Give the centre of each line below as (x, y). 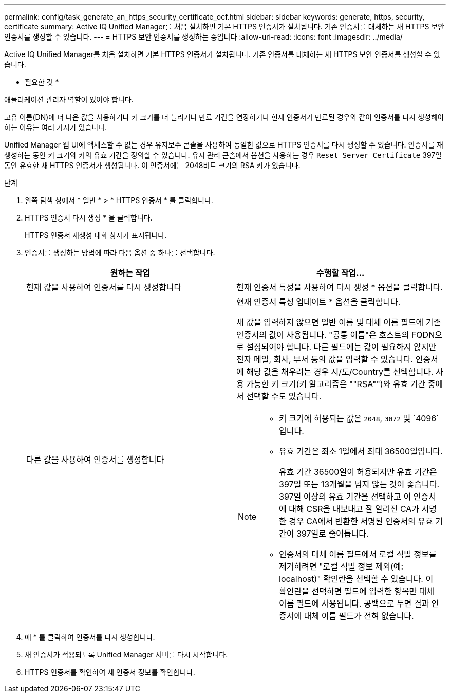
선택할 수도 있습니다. (284, 396)
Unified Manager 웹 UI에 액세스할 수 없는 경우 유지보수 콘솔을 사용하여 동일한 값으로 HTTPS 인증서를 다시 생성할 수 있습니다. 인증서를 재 (224, 145)
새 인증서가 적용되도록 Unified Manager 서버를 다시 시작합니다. (126, 655)
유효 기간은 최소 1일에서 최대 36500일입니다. (361, 451)
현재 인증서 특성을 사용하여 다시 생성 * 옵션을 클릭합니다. (340, 287)
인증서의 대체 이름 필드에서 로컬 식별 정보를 (358, 554)
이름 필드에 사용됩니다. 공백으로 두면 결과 (354, 603)
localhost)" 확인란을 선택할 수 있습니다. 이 (356, 579)
